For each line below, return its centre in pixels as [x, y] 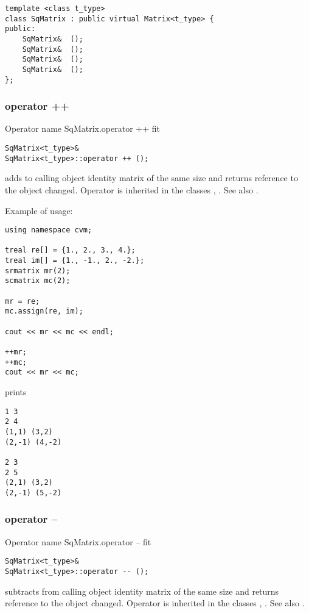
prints [16, 392]
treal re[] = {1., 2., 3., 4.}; [70, 250]
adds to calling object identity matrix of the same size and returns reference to [151, 178]
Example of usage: [39, 210]
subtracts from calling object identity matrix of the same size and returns [142, 591]
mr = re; [23, 301]
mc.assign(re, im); [44, 311]
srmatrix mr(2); [38, 271]
